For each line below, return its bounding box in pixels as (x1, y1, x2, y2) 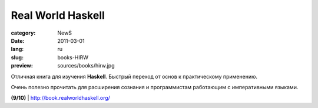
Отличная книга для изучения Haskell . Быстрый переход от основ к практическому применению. (11, 73, 258, 80)
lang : (11, 46, 24, 53)
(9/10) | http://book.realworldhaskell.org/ (11, 95, 110, 102)
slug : (11, 53, 24, 61)
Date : (11, 37, 25, 44)
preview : (11, 62, 34, 69)
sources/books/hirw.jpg (57, 62, 115, 69)
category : (11, 29, 36, 36)
